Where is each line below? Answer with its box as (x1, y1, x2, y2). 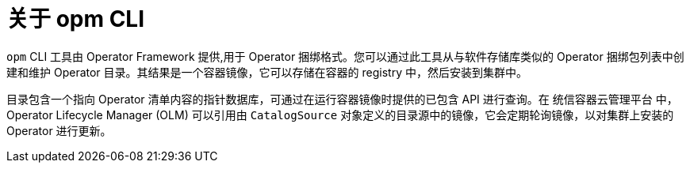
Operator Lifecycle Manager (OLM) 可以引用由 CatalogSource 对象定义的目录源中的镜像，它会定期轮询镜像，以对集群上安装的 (6, 107, 674, 122)
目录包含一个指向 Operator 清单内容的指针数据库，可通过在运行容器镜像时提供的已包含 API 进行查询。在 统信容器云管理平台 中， (6, 92, 678, 106)
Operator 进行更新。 (6, 123, 112, 137)
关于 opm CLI (6, 6, 145, 32)
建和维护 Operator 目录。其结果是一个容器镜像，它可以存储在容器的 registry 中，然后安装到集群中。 (6, 65, 527, 79)
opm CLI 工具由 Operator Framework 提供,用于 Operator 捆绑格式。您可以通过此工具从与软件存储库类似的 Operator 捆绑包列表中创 (6, 49, 684, 63)
